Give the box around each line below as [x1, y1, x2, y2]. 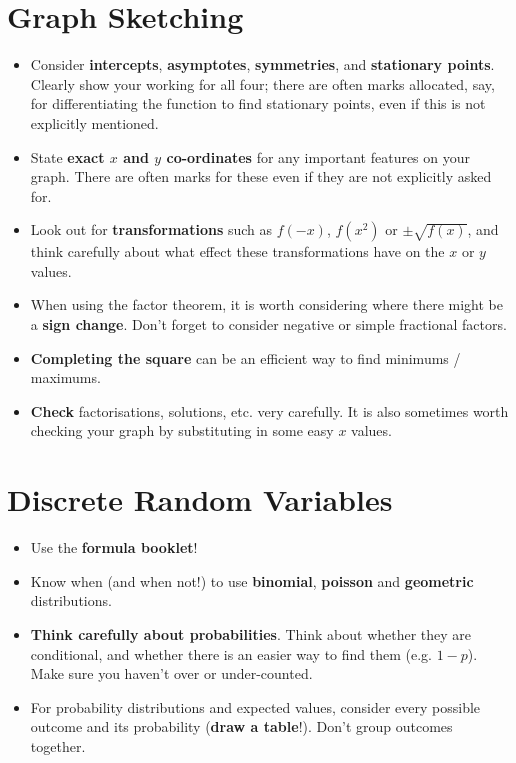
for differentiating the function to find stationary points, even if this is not [30, 93, 486, 114]
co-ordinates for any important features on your [166, 146, 471, 167]
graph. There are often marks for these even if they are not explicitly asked [30, 166, 492, 187]
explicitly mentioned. [30, 112, 159, 133]
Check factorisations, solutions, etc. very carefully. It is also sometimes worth [30, 400, 509, 421]
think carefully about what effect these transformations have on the [30, 241, 445, 262]
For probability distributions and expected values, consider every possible [30, 696, 481, 717]
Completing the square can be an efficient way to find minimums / [30, 347, 461, 368]
